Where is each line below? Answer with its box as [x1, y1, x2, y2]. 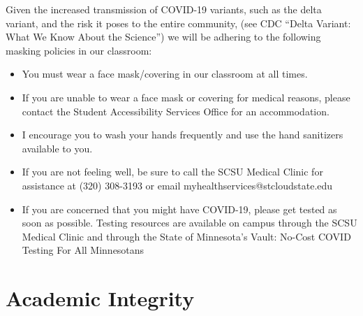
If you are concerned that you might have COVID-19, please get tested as [22, 201, 337, 216]
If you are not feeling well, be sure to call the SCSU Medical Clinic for [22, 164, 323, 179]
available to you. [22, 141, 93, 155]
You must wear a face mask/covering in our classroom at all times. [22, 66, 308, 81]
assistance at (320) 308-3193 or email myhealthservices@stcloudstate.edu [22, 178, 333, 192]
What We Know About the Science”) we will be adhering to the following [6, 29, 321, 44]
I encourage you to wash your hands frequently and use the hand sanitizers [22, 127, 343, 142]
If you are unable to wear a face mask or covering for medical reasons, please [22, 89, 350, 104]
